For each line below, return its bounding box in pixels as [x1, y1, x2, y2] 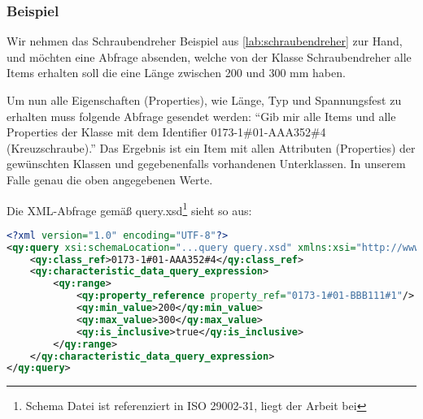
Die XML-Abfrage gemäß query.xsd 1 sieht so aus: [7, 199, 252, 218]
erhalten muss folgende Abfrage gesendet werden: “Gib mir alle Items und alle [7, 107, 396, 124]
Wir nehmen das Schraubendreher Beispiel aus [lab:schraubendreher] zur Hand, [7, 32, 403, 50]
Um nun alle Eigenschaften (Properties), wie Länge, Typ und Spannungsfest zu [7, 92, 402, 108]
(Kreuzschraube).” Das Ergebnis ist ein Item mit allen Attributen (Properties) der [7, 139, 416, 156]
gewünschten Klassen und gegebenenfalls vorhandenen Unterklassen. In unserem [7, 155, 406, 172]
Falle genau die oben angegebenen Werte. [7, 171, 213, 188]
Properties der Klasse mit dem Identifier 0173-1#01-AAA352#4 [7, 123, 326, 140]
